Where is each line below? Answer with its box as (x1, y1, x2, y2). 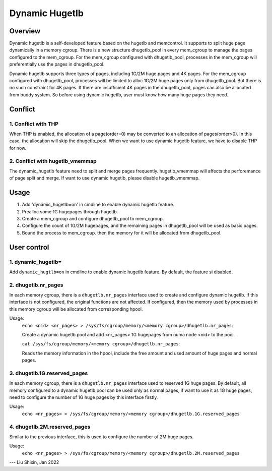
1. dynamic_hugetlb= (9, 258, 62, 265)
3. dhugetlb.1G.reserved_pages (9, 370, 88, 377)
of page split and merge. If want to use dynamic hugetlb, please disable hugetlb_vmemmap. (9, 175, 200, 181)
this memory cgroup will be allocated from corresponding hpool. (9, 306, 143, 312)
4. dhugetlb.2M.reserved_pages (9, 423, 91, 430)
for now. (9, 145, 27, 151)
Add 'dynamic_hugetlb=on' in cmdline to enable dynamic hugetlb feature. (22, 202, 175, 208)
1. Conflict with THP (9, 120, 59, 127)
